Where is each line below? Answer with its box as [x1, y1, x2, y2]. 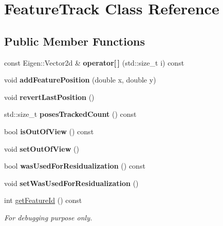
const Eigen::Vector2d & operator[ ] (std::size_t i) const [4, 57, 184, 68]
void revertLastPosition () [4, 91, 95, 102]
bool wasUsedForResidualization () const [4, 160, 145, 171]
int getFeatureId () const [4, 195, 82, 206]
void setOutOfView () [4, 143, 79, 154]
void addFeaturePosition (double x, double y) [4, 74, 156, 85]
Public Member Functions [4, 33, 145, 49]
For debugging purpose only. [4, 212, 92, 222]
